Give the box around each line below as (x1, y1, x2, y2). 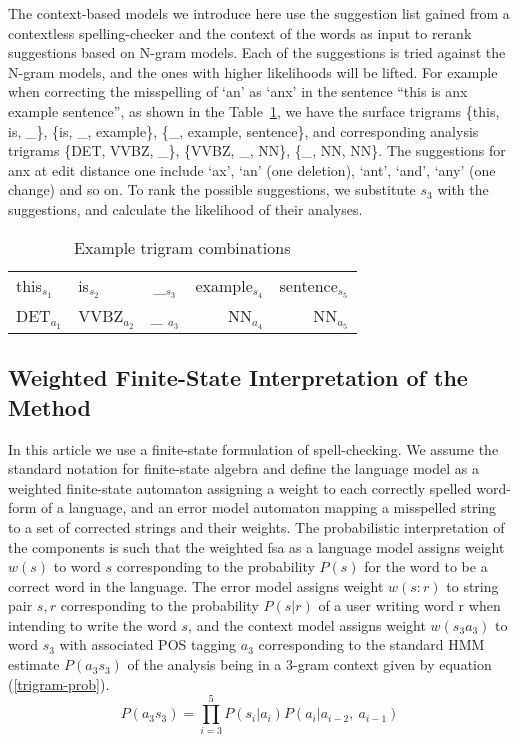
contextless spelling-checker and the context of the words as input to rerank (8, 22, 472, 43)
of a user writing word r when (318, 595, 501, 616)
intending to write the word (8, 614, 177, 635)
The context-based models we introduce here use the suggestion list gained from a (8, 3, 510, 23)
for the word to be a (364, 556, 488, 577)
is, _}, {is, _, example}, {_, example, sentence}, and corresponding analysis (8, 120, 479, 141)
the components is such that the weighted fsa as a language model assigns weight (8, 536, 505, 557)
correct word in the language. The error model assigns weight (8, 575, 384, 596)
